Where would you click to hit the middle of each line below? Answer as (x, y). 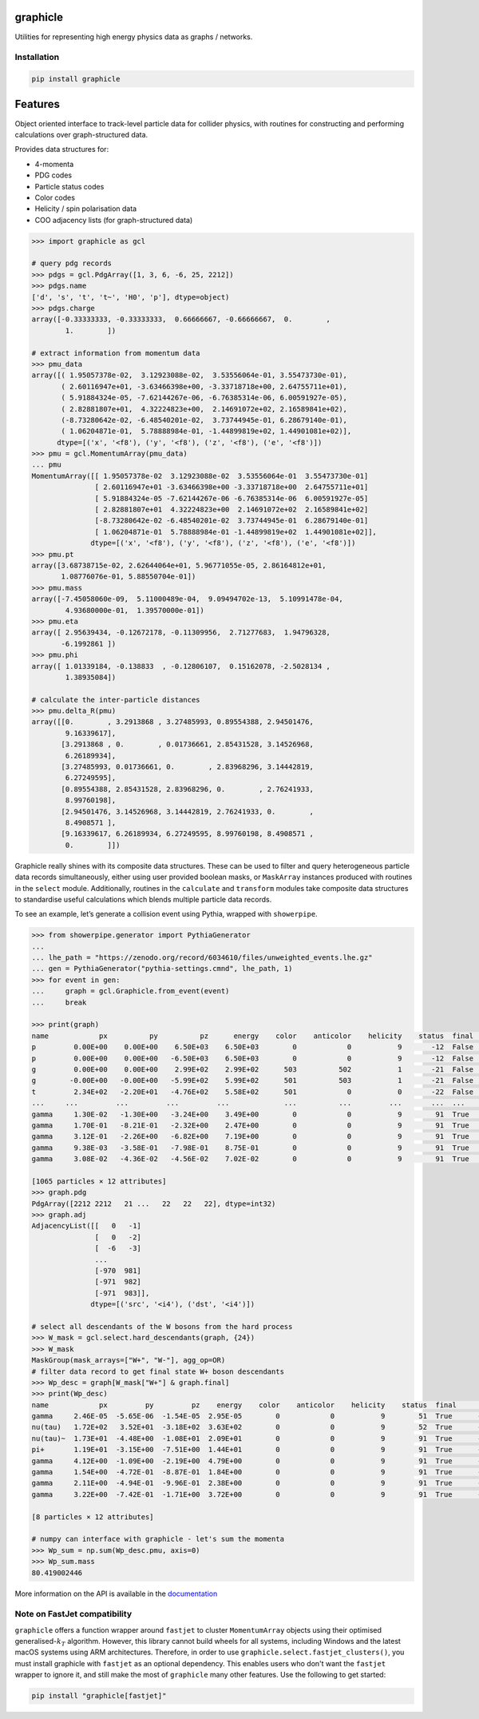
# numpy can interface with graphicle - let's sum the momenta (158, 1539)
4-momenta (54, 164)
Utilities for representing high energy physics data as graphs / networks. (134, 37)
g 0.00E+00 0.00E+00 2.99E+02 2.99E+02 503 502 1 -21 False (253, 1069)
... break (59, 1002)
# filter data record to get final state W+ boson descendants (158, 1371)
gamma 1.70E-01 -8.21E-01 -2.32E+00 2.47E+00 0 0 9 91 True (251, 1125)
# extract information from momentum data (116, 353)
